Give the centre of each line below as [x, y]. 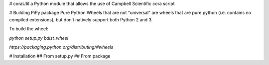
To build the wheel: [29, 29]
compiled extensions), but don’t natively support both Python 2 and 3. [81, 19]
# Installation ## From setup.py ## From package [60, 56]
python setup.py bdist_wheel [39, 38]
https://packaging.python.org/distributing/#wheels [61, 47]
